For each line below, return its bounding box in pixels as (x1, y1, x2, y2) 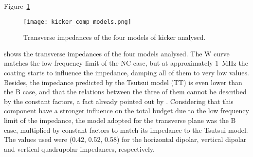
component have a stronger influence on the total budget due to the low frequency (4, 105, 249, 116)
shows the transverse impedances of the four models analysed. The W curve (4, 48, 230, 58)
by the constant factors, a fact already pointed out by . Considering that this (4, 96, 234, 106)
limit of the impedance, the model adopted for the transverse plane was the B (4, 115, 236, 125)
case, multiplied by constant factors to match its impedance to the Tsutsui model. (4, 124, 248, 135)
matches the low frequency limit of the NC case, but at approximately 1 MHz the (4, 58, 248, 68)
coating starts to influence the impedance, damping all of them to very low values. (4, 68, 249, 78)
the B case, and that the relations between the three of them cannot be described (4, 87, 247, 97)
